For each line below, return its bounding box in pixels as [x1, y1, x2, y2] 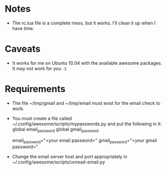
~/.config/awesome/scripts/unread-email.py [12, 159, 105, 165]
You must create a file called [12, 115, 72, 121]
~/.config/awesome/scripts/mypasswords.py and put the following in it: [12, 121, 162, 127]
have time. [12, 25, 34, 31]
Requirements [5, 83, 66, 95]
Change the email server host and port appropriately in [12, 154, 128, 160]
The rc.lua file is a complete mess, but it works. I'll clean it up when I [12, 20, 156, 26]
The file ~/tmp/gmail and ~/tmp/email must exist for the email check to [12, 100, 161, 106]
